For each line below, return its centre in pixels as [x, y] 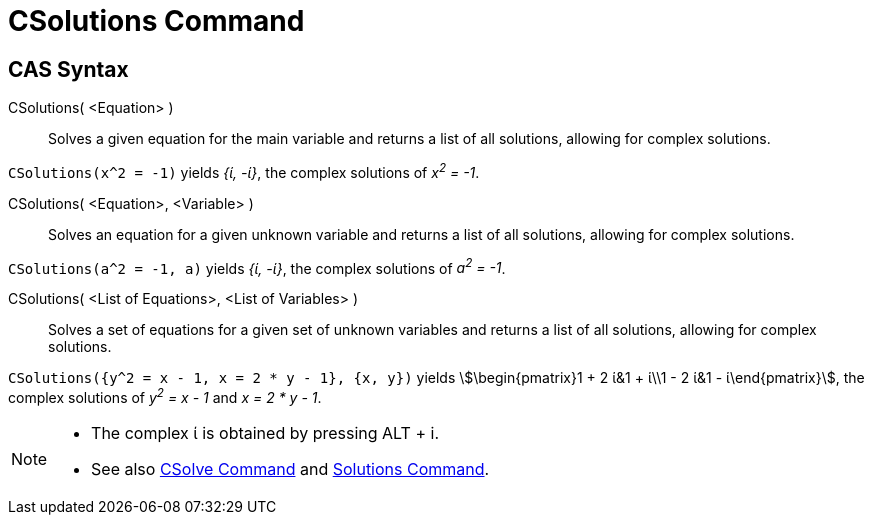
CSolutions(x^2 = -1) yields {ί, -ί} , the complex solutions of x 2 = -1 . [244, 171]
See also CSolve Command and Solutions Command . [290, 469]
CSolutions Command [156, 21]
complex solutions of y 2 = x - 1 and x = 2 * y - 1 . [165, 396]
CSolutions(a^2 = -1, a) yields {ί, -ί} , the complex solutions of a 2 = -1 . [257, 266]
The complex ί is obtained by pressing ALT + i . [265, 433]
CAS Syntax [68, 69]
